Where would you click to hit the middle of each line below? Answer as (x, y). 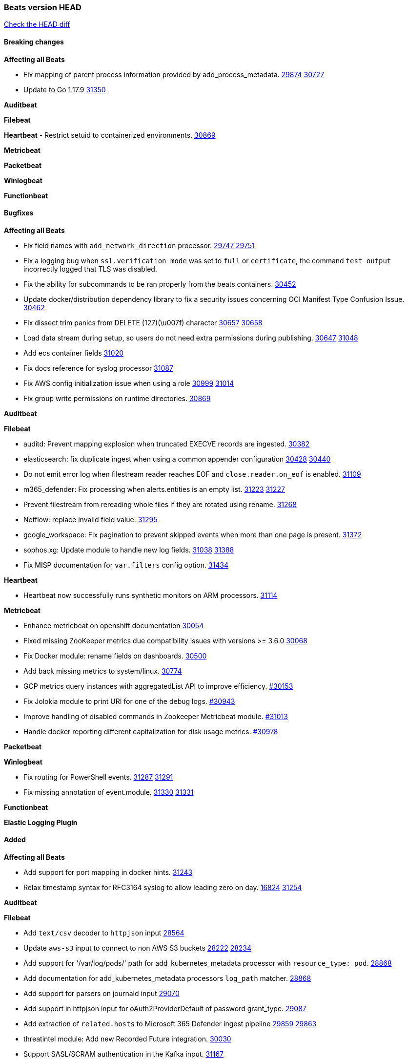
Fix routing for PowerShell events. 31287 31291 (98, 777)
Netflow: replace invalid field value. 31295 (91, 519)
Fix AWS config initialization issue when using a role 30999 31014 (129, 383)
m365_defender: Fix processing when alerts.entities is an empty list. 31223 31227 (154, 489)
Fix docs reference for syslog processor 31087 (98, 368)
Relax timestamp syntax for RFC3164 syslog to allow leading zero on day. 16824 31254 (163, 888)
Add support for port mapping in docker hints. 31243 (108, 872)
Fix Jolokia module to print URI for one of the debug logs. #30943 (129, 701)
